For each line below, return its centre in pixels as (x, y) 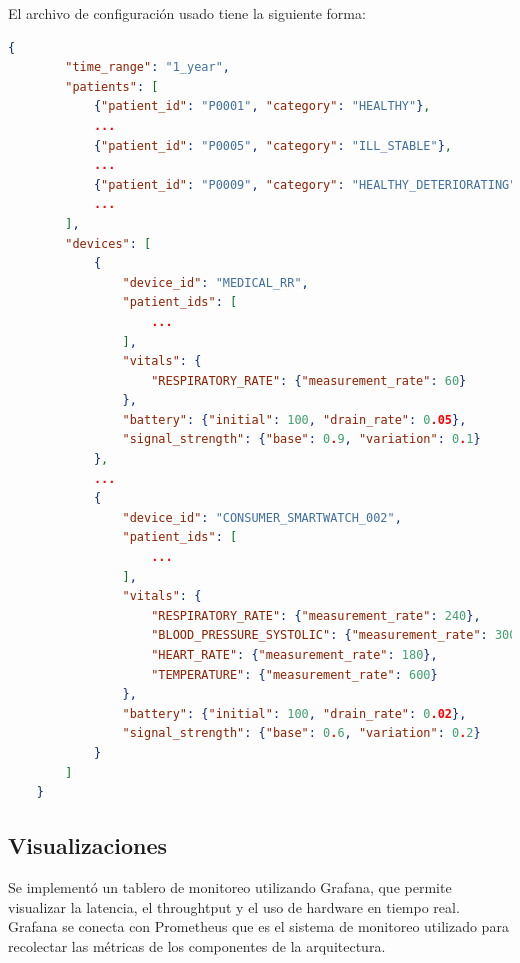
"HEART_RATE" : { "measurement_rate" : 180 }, (294, 655)
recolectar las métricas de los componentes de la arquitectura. (197, 945)
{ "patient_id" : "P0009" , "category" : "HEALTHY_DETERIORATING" (305, 184)
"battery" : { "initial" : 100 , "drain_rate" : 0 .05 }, (294, 419)
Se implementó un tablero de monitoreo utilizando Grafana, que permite (230, 886)
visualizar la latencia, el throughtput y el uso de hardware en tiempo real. (234, 906)
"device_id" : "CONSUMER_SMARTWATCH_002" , (262, 517)
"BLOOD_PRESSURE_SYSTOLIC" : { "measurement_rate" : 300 (334, 635)
